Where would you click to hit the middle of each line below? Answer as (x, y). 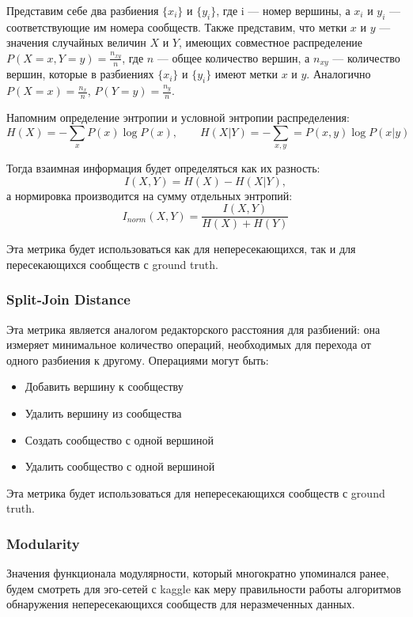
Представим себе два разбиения (83, 10)
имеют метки (246, 74)
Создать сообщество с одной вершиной (119, 439)
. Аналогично (339, 74)
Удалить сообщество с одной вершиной (120, 466)
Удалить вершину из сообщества (103, 413)
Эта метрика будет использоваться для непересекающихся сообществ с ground (196, 492)
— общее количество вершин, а (233, 57)
